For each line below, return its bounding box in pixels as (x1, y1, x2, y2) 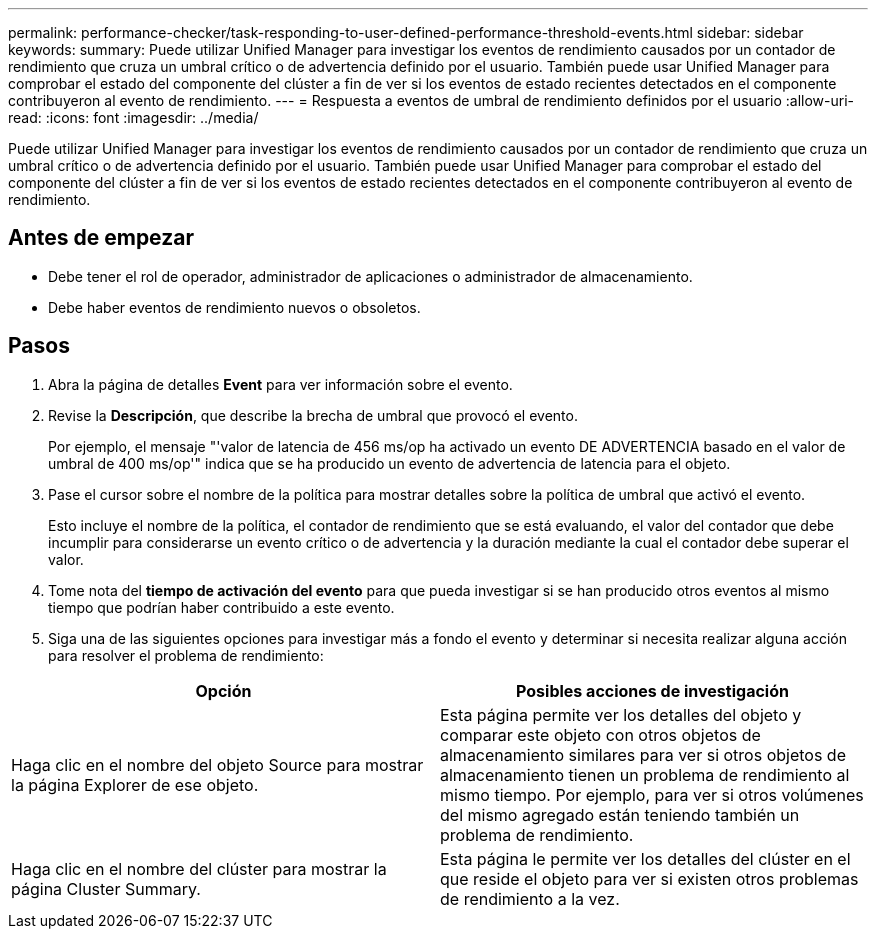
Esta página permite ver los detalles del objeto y (440, 704, 802, 725)
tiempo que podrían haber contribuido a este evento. (48, 598, 395, 616)
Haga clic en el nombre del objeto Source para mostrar (11, 754, 424, 775)
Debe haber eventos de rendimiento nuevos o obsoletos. (48, 298, 421, 316)
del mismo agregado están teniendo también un (440, 804, 800, 825)
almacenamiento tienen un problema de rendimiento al (440, 764, 850, 785)
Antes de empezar (8, 225, 194, 251)
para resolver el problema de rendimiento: (48, 646, 324, 664)
